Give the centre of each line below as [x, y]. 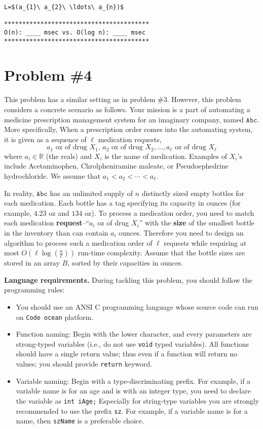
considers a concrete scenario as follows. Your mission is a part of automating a [127, 109]
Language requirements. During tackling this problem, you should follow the [128, 279]
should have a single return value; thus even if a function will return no [127, 354]
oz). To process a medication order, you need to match [170, 212]
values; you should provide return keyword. [84, 364]
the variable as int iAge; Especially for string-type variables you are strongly [138, 400]
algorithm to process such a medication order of [78, 242]
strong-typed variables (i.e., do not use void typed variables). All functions [133, 343]
